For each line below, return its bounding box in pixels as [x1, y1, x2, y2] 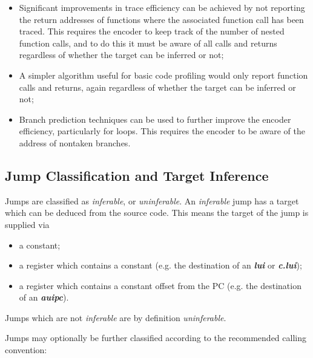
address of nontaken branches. [19, 136, 131, 149]
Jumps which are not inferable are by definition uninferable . [5, 311, 226, 324]
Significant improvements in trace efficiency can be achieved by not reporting [19, 1, 305, 13]
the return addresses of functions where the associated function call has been [19, 13, 304, 25]
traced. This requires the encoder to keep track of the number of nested [19, 25, 285, 37]
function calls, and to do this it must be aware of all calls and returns [19, 36, 277, 49]
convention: [5, 343, 47, 356]
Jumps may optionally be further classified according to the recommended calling [5, 331, 306, 344]
